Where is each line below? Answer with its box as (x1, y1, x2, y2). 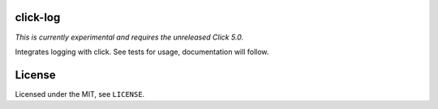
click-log (15, 10, 61, 24)
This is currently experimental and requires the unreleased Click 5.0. (15, 32, 244, 42)
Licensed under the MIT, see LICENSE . (15, 89, 145, 99)
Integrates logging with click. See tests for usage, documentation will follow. (15, 47, 269, 57)
